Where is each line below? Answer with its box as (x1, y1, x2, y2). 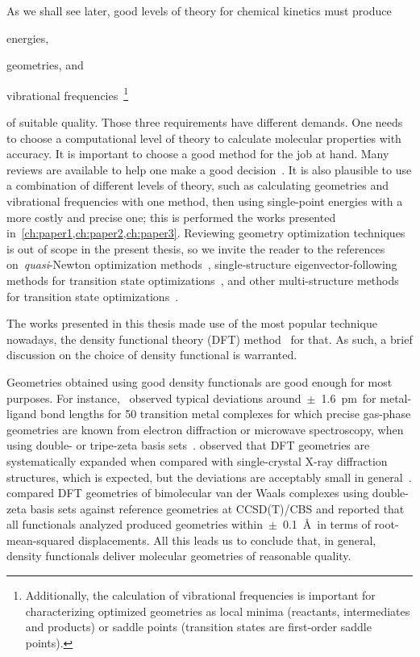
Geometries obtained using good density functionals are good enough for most (6, 373, 393, 390)
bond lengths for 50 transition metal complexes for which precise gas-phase (40, 405, 411, 422)
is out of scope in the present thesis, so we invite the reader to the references (6, 240, 385, 257)
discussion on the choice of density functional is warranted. (6, 346, 297, 363)
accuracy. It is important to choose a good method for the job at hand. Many (6, 145, 389, 162)
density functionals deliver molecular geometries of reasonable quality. (6, 547, 351, 564)
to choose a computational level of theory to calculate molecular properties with (6, 129, 401, 146)
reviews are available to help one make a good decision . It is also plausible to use (6, 161, 412, 178)
